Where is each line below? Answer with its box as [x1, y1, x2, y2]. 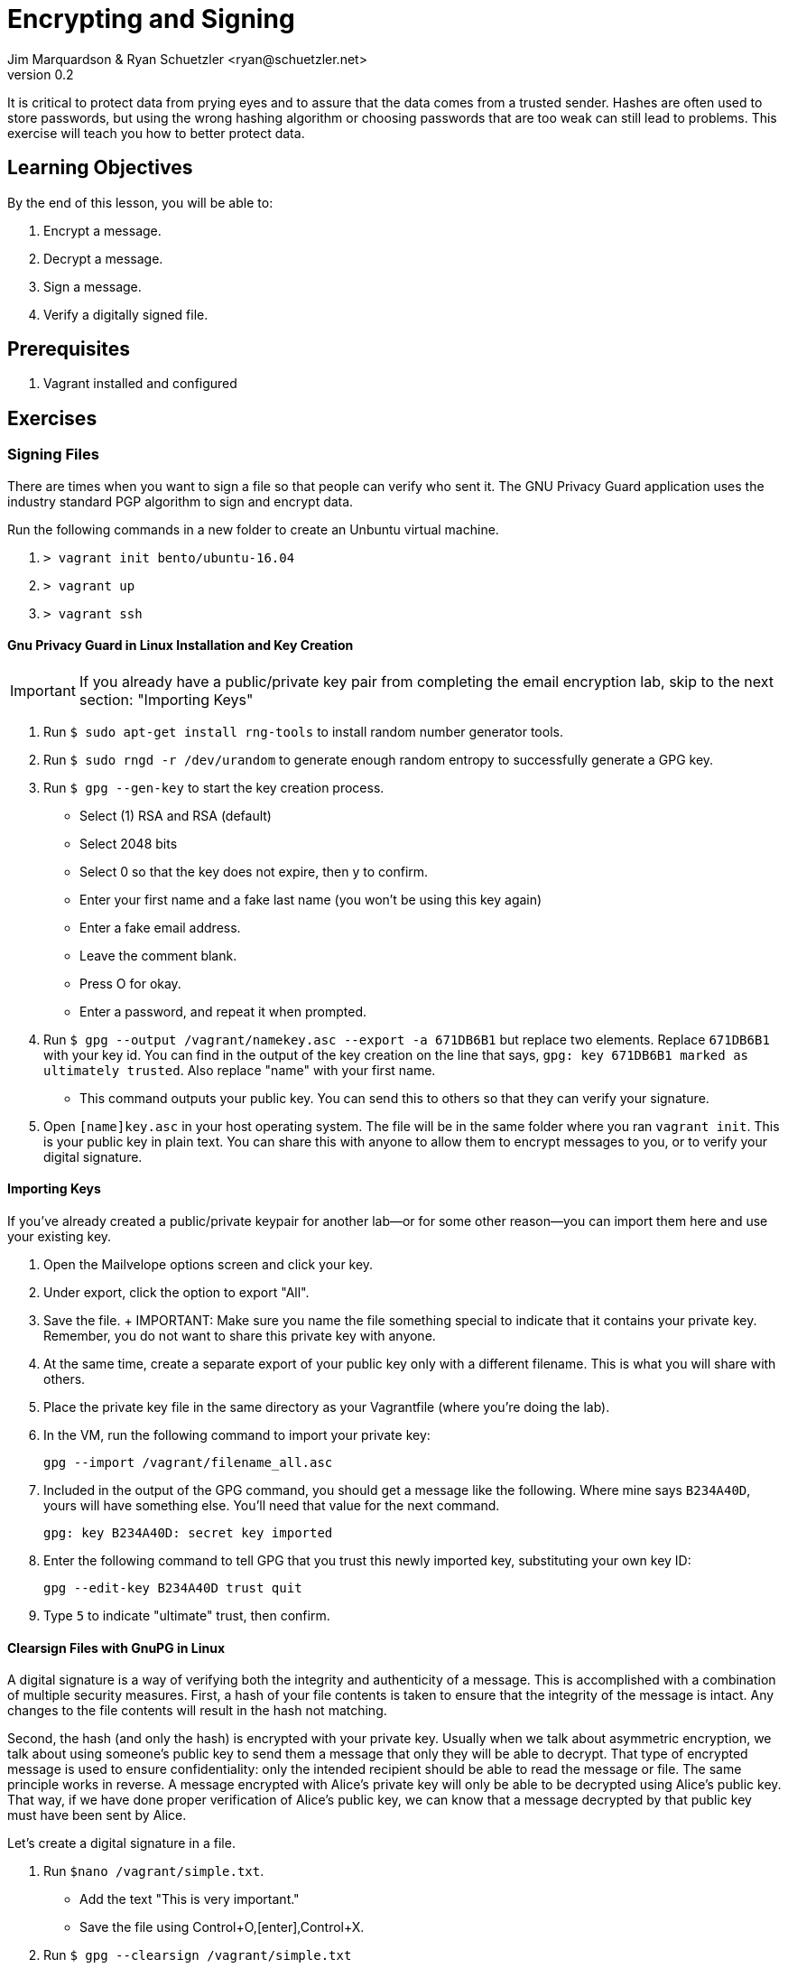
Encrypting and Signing [7, 4, 295, 34]
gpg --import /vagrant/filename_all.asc [43, 1455, 333, 1471]
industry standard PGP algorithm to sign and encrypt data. [7, 493, 354, 509]
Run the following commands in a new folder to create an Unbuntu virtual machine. [7, 521, 499, 537]
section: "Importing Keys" [79, 690, 254, 709]
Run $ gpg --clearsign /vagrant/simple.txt [43, 1947, 352, 1963]
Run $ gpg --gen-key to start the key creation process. [43, 779, 385, 795]
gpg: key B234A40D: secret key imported [43, 1526, 333, 1541]
